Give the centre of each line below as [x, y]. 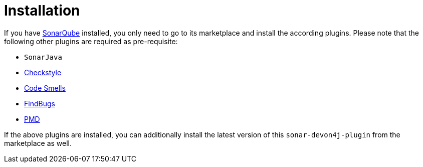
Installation [42, 11]
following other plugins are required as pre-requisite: [91, 41]
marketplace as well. [38, 143]
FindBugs [40, 103]
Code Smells [45, 88]
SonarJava [43, 57]
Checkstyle [43, 72]
